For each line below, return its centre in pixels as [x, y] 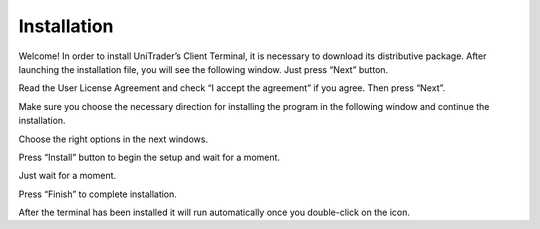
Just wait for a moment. [67, 176]
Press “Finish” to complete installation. [97, 194]
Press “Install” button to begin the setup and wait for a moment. [149, 157]
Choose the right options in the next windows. [113, 139]
